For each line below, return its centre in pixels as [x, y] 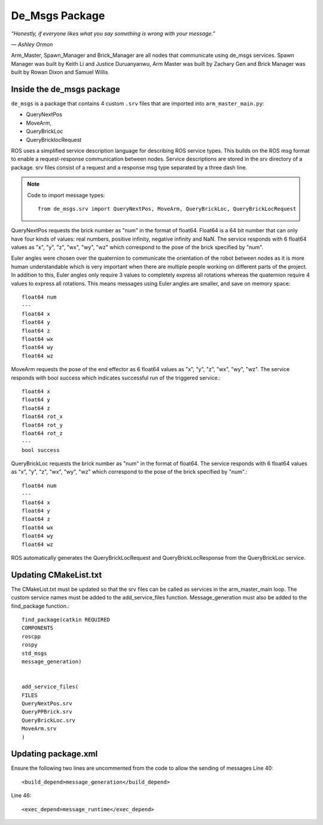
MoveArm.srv [39, 729]
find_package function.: [40, 606]
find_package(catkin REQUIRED [66, 620]
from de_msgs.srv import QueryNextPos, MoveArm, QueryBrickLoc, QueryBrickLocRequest [167, 209]
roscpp [31, 636]
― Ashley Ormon [32, 44]
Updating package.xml [54, 754]
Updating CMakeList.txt [57, 575]
